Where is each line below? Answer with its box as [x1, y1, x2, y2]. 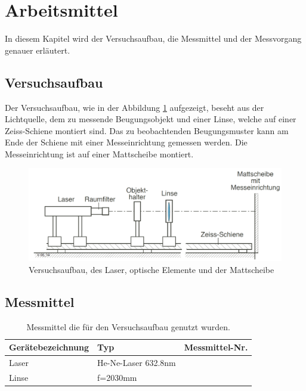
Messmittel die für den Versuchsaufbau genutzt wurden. [26, 320, 230, 333]
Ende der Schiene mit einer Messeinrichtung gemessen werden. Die [5, 136, 248, 148]
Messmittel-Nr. [184, 341, 248, 353]
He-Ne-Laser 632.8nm [97, 356, 176, 368]
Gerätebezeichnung [9, 341, 89, 353]
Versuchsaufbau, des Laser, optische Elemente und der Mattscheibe [29, 263, 274, 275]
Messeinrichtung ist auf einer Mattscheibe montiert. [5, 147, 194, 160]
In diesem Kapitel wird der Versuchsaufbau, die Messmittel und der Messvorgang [5, 32, 302, 45]
